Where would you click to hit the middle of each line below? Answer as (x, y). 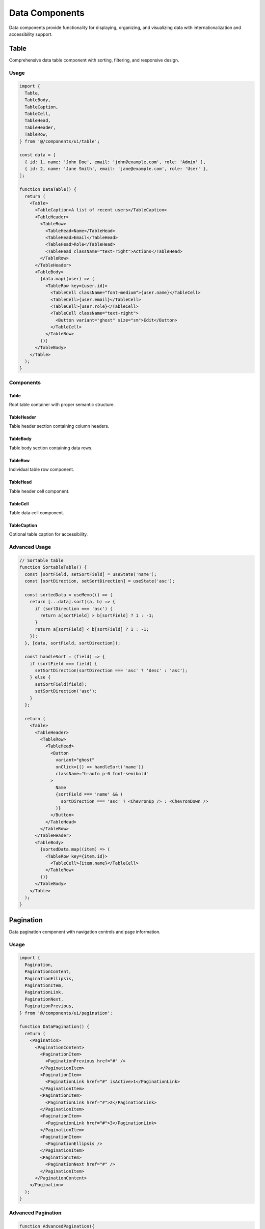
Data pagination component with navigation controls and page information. (85, 932)
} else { (40, 677)
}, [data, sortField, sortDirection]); (73, 643)
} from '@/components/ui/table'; (60, 141)
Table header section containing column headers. (59, 426)
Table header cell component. (39, 491)
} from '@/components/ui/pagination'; (66, 1013)
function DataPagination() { (54, 1027)
